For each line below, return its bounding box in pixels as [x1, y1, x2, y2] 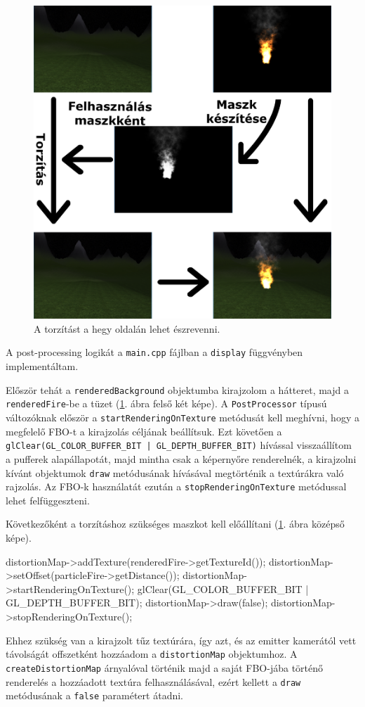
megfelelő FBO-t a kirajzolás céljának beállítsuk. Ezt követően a [6, 423, 282, 438]
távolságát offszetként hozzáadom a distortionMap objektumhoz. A [6, 647, 298, 661]
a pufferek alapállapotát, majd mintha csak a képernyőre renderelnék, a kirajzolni [6, 451, 357, 466]
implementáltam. [6, 359, 79, 374]
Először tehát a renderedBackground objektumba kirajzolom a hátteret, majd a [6, 382, 349, 397]
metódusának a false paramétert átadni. [6, 688, 183, 703]
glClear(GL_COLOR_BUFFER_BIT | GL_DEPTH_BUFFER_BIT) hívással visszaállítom [6, 438, 352, 452]
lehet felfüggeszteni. [6, 492, 90, 507]
